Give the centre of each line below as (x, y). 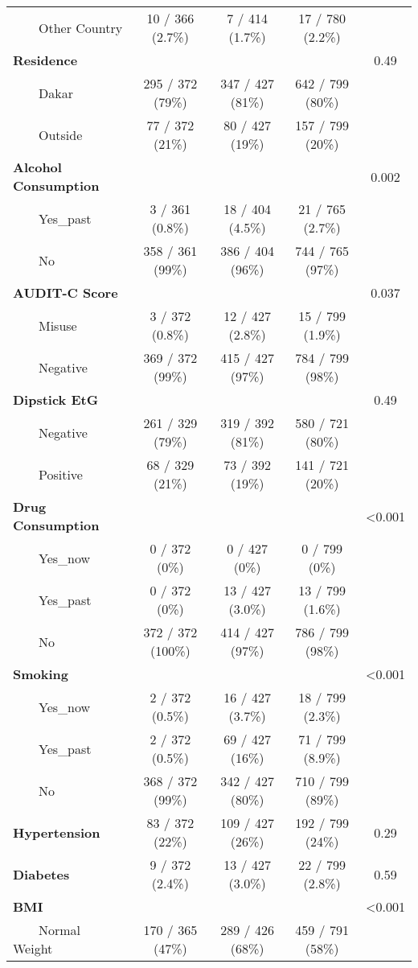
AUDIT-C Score (66, 292)
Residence (45, 60)
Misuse (58, 325)
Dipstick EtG (56, 400)
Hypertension (57, 832)
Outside (61, 134)
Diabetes (41, 874)
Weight (33, 948)
